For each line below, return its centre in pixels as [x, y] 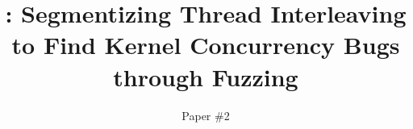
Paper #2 [206, 115]
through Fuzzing [206, 76]
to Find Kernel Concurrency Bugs [206, 45]
